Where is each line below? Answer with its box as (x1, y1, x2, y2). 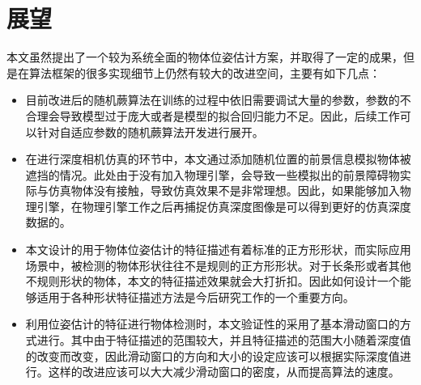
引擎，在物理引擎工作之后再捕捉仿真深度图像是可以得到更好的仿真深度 (36, 197, 411, 214)
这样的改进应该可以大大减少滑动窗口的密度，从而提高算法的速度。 (48, 363, 400, 380)
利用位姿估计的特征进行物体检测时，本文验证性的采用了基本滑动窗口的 (25, 315, 400, 332)
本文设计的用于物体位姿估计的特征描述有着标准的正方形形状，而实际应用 (25, 241, 411, 258)
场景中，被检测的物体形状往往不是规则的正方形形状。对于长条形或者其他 (25, 256, 411, 273)
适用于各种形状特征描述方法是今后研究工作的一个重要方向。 (36, 288, 355, 305)
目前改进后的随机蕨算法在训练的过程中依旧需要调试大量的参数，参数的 (25, 91, 400, 108)
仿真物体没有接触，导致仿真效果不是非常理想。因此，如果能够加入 (48, 182, 400, 199)
